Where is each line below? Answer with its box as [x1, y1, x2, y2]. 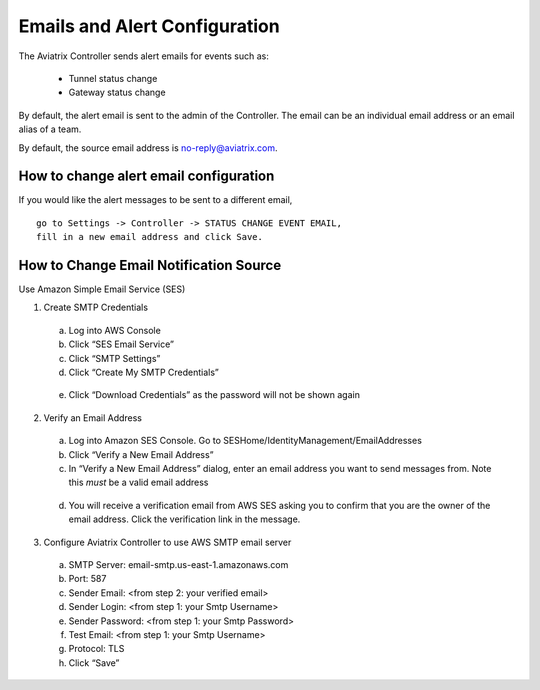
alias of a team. [18, 123, 82, 135]
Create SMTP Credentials [43, 301, 149, 314]
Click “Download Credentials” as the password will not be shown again [68, 389, 360, 401]
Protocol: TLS [68, 643, 125, 655]
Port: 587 [68, 573, 107, 585]
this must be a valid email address [68, 476, 209, 489]
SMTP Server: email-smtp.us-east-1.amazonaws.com [68, 558, 289, 570]
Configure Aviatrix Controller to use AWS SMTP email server [43, 536, 292, 548]
